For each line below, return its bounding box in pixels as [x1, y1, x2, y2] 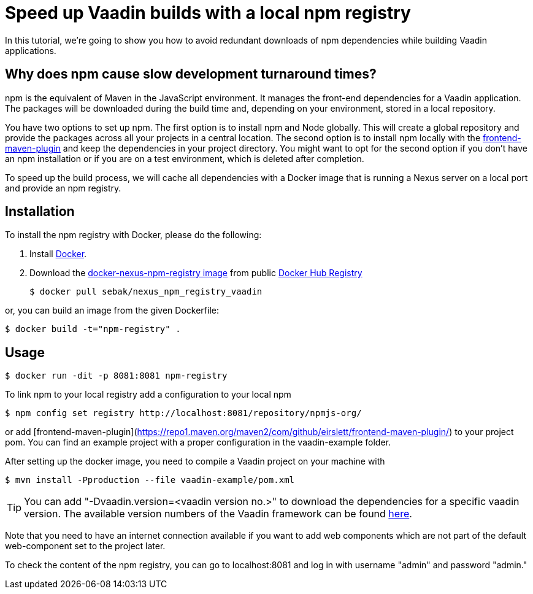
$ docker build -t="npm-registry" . [5, 324, 181, 334]
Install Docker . [29, 249, 87, 260]
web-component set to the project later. [5, 541, 166, 552]
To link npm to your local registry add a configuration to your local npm [5, 389, 291, 400]
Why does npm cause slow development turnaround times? [5, 66, 377, 82]
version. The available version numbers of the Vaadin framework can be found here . [24, 507, 412, 520]
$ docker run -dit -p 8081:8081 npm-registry [5, 371, 228, 381]
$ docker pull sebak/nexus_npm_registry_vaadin [29, 287, 263, 297]
